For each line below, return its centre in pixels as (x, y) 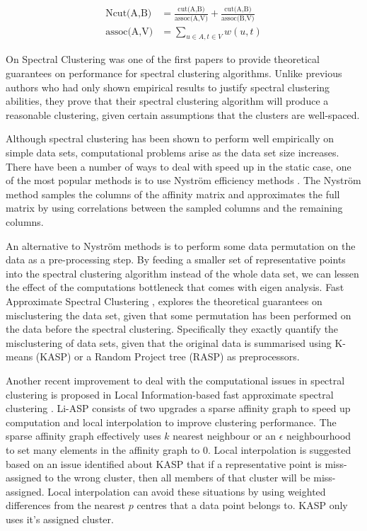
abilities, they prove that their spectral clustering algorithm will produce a (167, 101)
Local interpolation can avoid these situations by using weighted (187, 491)
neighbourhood (319, 436)
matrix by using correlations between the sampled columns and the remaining (174, 208)
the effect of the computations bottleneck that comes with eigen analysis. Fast (175, 287)
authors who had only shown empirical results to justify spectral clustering (168, 87)
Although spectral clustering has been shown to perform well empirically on (170, 138)
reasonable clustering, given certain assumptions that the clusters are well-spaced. (183, 114)
